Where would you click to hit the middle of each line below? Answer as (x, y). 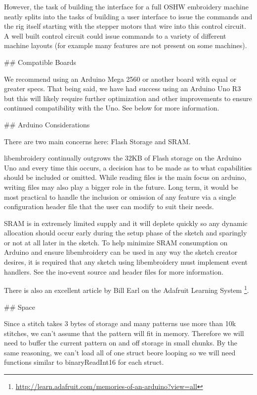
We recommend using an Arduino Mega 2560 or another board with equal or (120, 79)
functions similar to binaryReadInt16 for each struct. (84, 362)
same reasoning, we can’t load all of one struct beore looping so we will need (120, 352)
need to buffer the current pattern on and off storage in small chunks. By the (121, 343)
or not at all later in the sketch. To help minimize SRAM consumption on (116, 242)
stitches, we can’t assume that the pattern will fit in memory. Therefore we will (124, 333)
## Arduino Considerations (47, 124)
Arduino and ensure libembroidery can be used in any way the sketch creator (121, 252)
